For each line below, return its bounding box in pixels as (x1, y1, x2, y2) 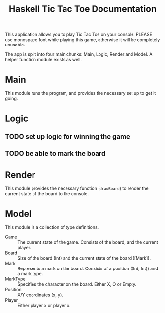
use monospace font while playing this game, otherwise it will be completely (5, 37, 160, 43)
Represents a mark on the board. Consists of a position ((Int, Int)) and (17, 266, 159, 271)
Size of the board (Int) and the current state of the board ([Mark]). (17, 255, 151, 261)
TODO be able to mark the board (5, 149, 106, 158)
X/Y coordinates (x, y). (17, 292, 63, 298)
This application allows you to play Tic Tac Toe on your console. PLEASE (5, 31, 153, 38)
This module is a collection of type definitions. (5, 224, 99, 230)
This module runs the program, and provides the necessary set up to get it (5, 90, 156, 96)
